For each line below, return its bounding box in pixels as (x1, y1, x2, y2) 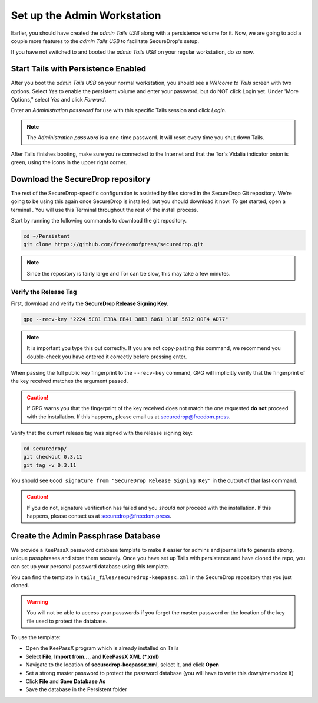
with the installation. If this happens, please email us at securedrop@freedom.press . (26, 413, 231, 420)
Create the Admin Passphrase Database (11, 531, 161, 541)
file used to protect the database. (26, 617, 108, 624)
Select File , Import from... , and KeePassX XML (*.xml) (25, 653, 160, 660)
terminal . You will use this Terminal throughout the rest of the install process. (11, 206, 198, 213)
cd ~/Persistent (23, 233, 71, 240)
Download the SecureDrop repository (11, 174, 151, 184)
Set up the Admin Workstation (11, 9, 161, 22)
